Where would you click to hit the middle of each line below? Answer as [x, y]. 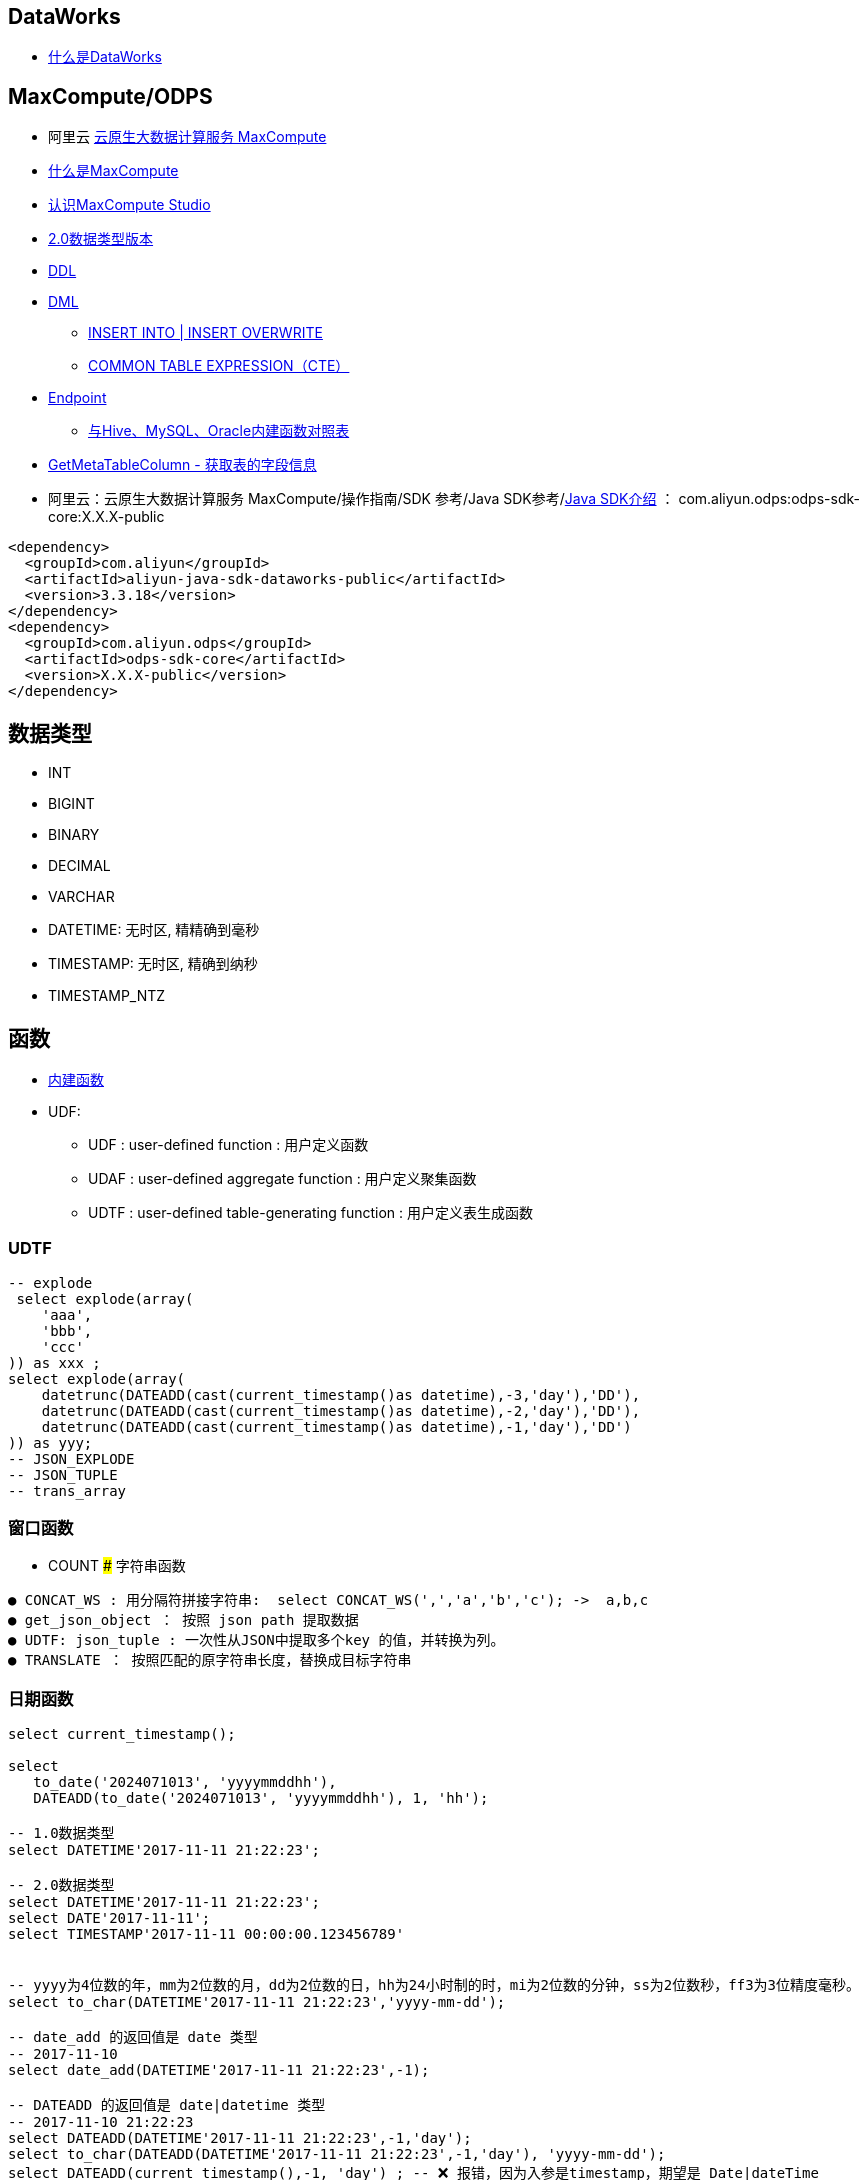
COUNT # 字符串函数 [117, 1566]
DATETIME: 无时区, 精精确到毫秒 [154, 930]
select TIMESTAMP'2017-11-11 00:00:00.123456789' [206, 1934]
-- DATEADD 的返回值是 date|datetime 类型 [167, 2105]
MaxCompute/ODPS [110, 96]
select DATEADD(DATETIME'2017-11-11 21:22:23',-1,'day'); [240, 2138]
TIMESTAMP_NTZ [107, 996]
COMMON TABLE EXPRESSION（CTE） [219, 366]
